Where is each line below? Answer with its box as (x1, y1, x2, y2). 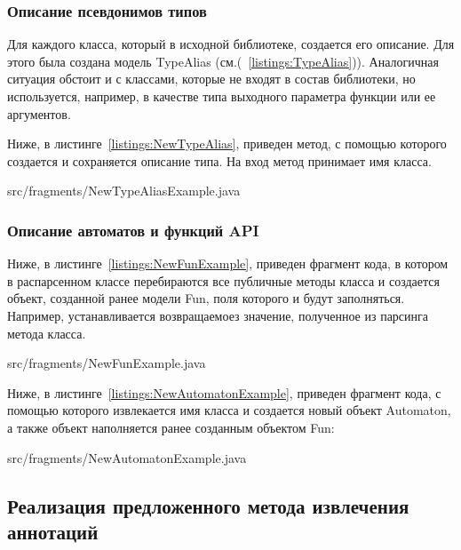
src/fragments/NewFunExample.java (7, 354, 206, 372)
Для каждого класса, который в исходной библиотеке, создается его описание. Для (7, 35, 455, 53)
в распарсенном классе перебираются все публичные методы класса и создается (7, 271, 440, 290)
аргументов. (7, 104, 71, 123)
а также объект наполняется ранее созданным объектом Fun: (7, 418, 335, 436)
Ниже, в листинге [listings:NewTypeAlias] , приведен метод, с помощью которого (7, 134, 447, 153)
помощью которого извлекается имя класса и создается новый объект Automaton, (7, 401, 451, 419)
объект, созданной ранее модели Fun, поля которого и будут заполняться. (7, 289, 405, 307)
